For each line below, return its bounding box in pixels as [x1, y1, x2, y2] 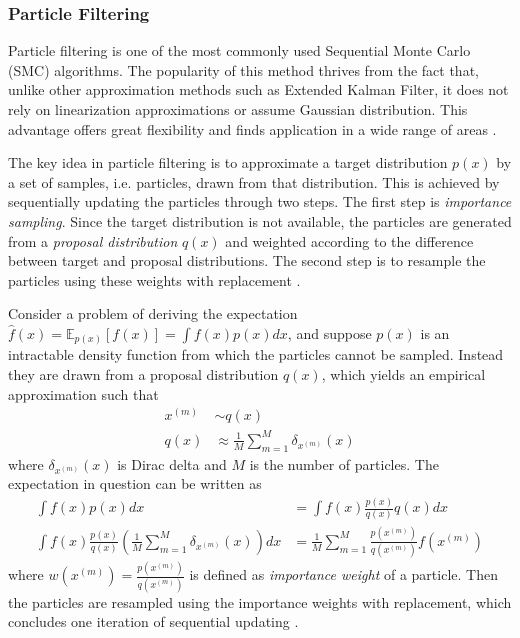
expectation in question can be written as [8, 473, 262, 494]
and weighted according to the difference [225, 230, 474, 251]
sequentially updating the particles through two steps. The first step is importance [8, 191, 512, 212]
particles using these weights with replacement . [8, 269, 301, 290]
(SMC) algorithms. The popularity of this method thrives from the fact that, [8, 59, 479, 80]
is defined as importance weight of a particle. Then [189, 564, 498, 585]
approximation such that [8, 383, 159, 404]
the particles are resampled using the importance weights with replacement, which [8, 591, 512, 612]
